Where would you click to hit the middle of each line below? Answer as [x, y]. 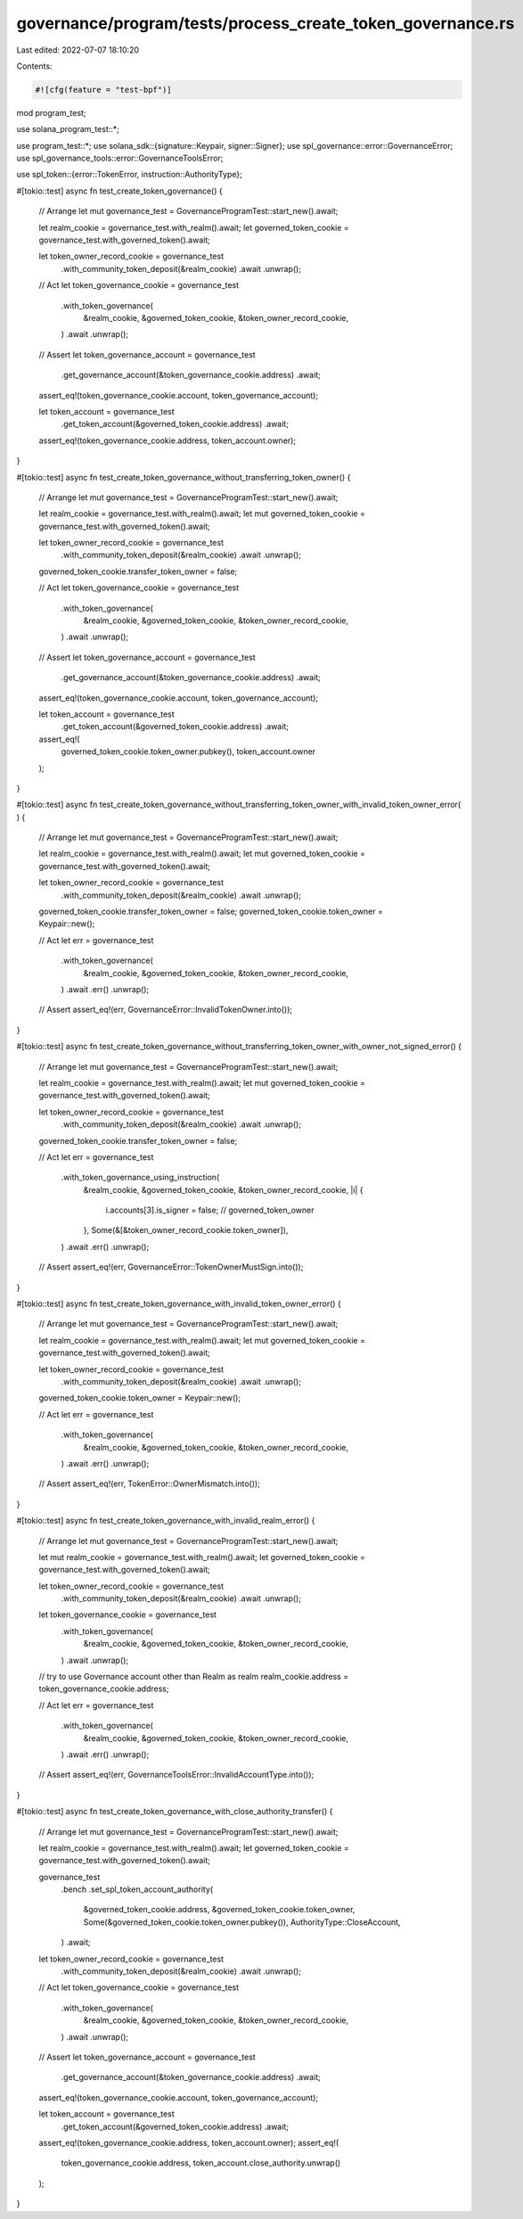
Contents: [34, 66]
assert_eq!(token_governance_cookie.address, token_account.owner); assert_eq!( [189, 2142]
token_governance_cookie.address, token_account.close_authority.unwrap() [201, 2163]
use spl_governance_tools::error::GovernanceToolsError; [120, 158]
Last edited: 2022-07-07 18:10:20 [78, 50]
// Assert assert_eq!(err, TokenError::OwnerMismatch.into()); [149, 1483]
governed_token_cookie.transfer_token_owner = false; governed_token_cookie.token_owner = [211, 912]
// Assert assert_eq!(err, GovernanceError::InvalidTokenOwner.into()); [166, 1010]
